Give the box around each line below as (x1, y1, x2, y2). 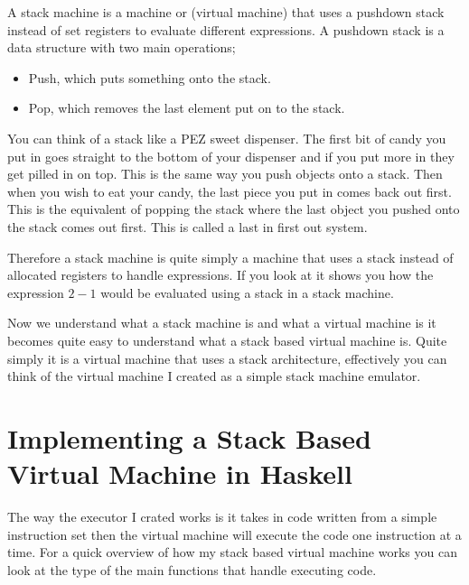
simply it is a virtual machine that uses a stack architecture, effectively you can (7, 348, 447, 367)
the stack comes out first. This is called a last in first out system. (7, 217, 368, 236)
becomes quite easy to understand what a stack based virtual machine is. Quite (7, 330, 447, 349)
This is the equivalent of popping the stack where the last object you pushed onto (7, 200, 460, 218)
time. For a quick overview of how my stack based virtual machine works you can (7, 543, 457, 562)
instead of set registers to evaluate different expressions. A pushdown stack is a (7, 20, 445, 39)
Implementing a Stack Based (7, 419, 371, 456)
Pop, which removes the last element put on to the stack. (28, 98, 345, 117)
